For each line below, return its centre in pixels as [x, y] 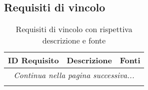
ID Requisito [34, 60]
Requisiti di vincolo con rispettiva [74, 29]
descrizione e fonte [74, 41]
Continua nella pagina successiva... [74, 75]
